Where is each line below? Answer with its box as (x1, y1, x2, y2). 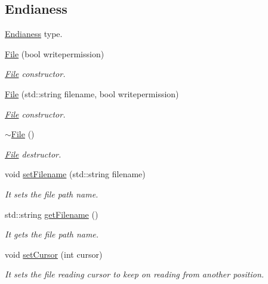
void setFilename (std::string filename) (5, 168, 146, 180)
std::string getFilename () (5, 208, 98, 220)
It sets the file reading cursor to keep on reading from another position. (5, 268, 264, 280)
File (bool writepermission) (5, 47, 104, 60)
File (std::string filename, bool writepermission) (5, 87, 179, 100)
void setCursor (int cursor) (5, 248, 103, 260)
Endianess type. (5, 27, 63, 40)
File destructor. (5, 147, 61, 160)
